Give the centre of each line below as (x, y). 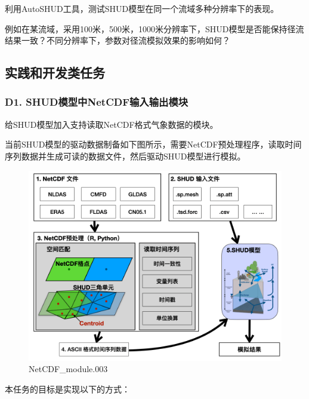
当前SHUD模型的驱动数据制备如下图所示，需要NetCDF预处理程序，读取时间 (153, 144)
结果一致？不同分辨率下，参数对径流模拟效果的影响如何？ (118, 40)
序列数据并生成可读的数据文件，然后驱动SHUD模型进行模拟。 (125, 156)
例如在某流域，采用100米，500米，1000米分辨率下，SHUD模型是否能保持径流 (154, 28)
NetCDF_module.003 (68, 369)
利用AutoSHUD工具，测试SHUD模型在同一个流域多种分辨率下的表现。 (142, 8)
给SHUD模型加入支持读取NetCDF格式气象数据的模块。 (112, 124)
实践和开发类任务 (55, 73)
